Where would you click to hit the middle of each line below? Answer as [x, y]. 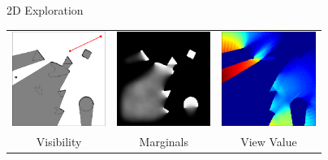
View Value [269, 141]
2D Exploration [45, 10]
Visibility [59, 141]
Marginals [164, 141]
